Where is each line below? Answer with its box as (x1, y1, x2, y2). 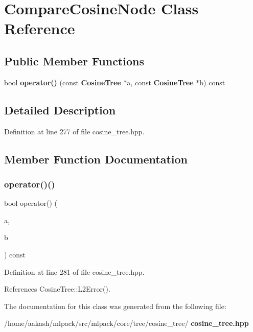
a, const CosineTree (127, 77, 194, 87)
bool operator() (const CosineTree (4, 77, 121, 87)
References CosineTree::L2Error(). (4, 283, 110, 294)
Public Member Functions (4, 53, 144, 68)
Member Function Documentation (4, 151, 188, 167)
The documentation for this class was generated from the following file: (4, 300, 226, 311)
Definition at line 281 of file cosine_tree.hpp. (4, 266, 145, 277)
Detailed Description (4, 102, 116, 117)
